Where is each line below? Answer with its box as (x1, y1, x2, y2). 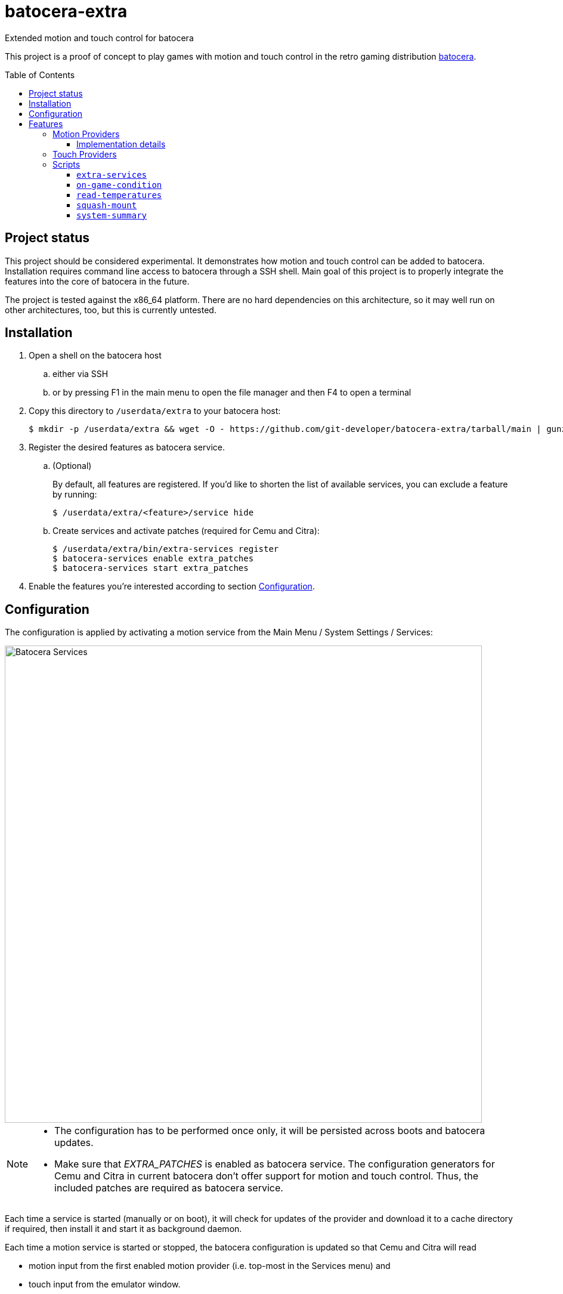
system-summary (76, 210, 147, 220)
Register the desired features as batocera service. (29, 442, 225, 453)
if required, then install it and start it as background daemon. (5, 1224, 242, 1234)
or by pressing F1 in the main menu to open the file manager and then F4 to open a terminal (52, 387, 412, 398)
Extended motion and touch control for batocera (5, 32, 194, 43)
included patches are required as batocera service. (54, 1182, 283, 1194)
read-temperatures (76, 190, 162, 200)
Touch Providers (52, 149, 117, 159)
